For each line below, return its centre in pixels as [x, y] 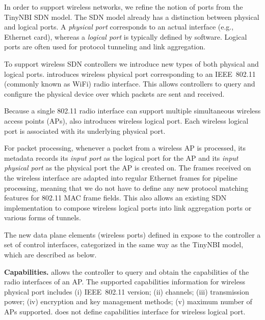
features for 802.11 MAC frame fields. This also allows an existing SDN [115, 198]
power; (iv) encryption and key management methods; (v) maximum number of [128, 301]
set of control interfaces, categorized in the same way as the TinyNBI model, [124, 244]
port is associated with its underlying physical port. [85, 130]
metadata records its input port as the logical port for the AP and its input [121, 157]
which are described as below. [50, 255]
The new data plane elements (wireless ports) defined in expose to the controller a [132, 234]
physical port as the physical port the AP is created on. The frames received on [128, 168]
